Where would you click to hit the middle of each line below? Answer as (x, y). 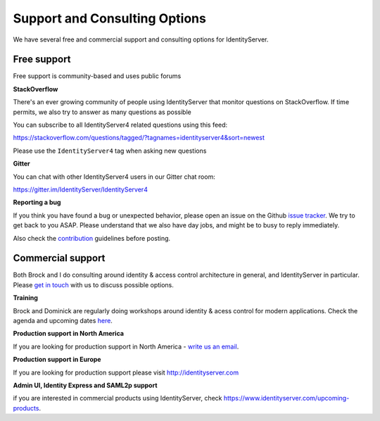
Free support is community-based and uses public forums (97, 76)
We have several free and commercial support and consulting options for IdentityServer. (141, 39)
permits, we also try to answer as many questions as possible (102, 112)
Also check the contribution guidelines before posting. (92, 238)
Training (26, 298)
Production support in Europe (57, 360)
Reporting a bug (37, 202)
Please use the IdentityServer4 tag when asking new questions (110, 151)
